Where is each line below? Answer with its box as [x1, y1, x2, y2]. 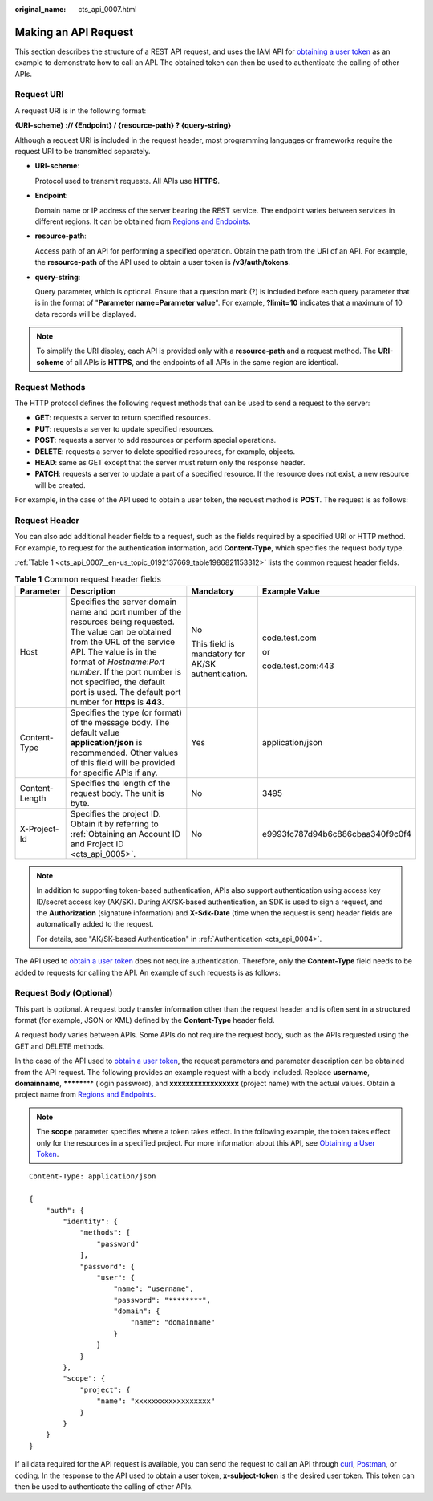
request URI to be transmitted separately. [14, 147, 152, 156]
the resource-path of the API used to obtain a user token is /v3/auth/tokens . [34, 258, 291, 267]
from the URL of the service [70, 636, 176, 647]
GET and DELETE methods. [14, 1041, 105, 1051]
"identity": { [63, 1216, 119, 1226]
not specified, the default [70, 676, 166, 688]
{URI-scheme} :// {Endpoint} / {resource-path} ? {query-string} [14, 120, 232, 130]
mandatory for [191, 648, 245, 659]
